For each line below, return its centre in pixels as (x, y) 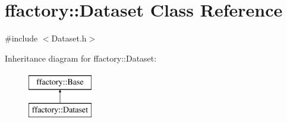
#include (21, 38)
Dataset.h (69, 38)
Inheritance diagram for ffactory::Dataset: (81, 58)
